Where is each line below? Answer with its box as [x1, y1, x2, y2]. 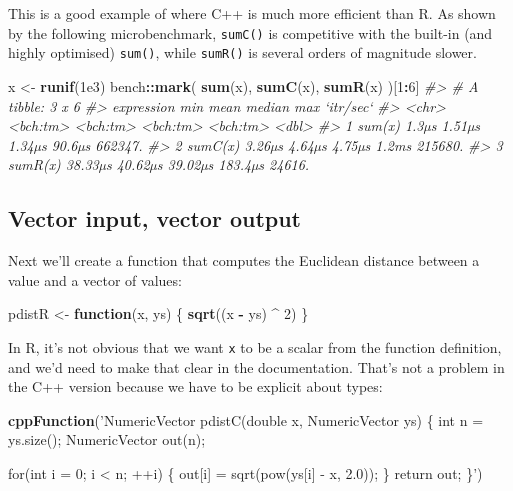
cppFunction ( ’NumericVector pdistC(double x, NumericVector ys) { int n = [8, 409, 484, 430]
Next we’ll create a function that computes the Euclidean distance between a [8, 250, 480, 271]
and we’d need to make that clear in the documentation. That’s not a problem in [8, 356, 505, 377]
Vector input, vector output [8, 203, 302, 234]
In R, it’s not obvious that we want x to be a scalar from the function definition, [8, 336, 502, 357]
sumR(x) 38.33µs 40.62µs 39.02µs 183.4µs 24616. [8, 154, 310, 175]
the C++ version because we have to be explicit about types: [8, 376, 383, 397]
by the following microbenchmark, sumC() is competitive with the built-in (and [8, 22, 493, 43]
